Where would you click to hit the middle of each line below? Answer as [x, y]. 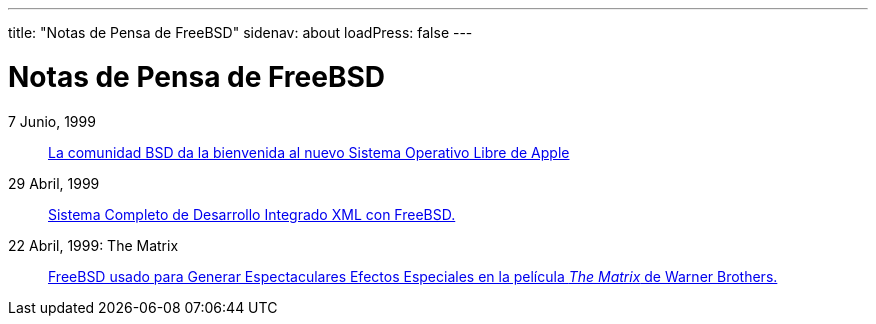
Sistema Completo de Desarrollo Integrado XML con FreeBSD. [252, 214]
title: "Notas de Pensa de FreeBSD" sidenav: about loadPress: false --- [240, 32]
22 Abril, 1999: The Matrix [93, 245]
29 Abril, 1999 [54, 183]
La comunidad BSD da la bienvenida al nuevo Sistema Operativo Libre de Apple [309, 152]
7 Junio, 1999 [52, 121]
